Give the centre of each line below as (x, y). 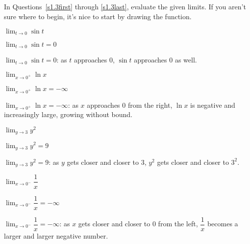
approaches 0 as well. (165, 60)
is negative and (213, 105)
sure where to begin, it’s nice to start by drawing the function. (98, 16)
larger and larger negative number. (56, 235)
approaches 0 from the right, (130, 105)
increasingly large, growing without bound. (68, 114)
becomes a (223, 224)
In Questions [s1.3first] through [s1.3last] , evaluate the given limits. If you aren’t (125, 7)
